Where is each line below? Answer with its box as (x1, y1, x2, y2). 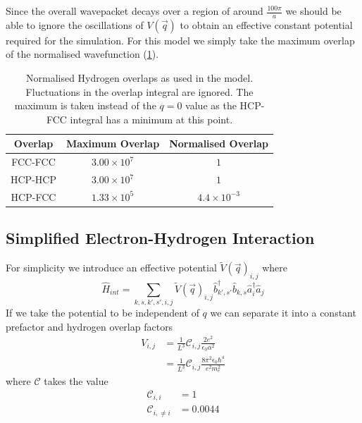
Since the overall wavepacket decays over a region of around (6, 4, 263, 18)
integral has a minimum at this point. (70, 111, 233, 126)
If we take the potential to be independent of (6, 305, 199, 320)
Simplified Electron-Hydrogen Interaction (6, 227, 315, 249)
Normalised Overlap (169, 136, 269, 151)
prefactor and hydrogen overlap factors (6, 319, 173, 333)
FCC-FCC (11, 154, 56, 169)
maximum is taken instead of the (14, 98, 156, 113)
